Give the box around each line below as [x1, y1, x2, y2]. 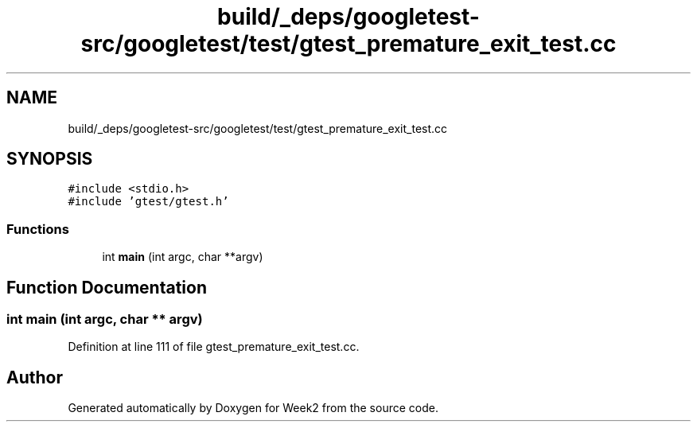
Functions [6, 220, 69, 237]
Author [6, 367, 63, 387]
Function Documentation [6, 277, 207, 298]
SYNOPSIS [6, 149, 93, 169]
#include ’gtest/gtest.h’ [68, 195, 229, 208]
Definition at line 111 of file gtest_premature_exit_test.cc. [68, 340, 360, 354]
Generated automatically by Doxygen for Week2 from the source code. [68, 401, 438, 415]
